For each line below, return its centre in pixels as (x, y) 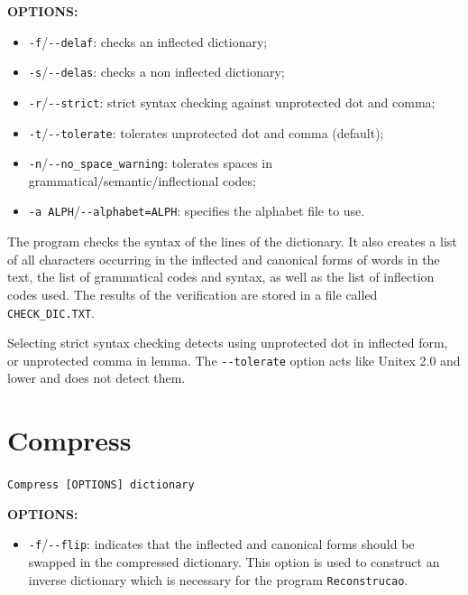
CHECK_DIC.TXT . (51, 312)
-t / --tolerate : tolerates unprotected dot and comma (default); (206, 132)
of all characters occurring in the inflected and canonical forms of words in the (224, 259)
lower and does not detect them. (96, 378)
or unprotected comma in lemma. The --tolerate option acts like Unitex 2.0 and (234, 360)
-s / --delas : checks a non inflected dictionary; (156, 72)
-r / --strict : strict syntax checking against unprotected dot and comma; (232, 102)
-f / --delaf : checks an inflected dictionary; (148, 41)
